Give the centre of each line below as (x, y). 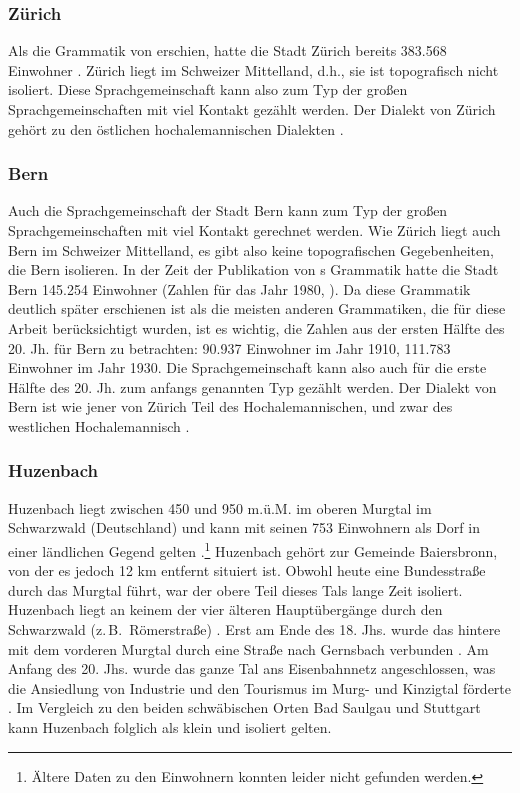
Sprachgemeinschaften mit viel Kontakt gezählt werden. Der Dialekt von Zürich (252, 109)
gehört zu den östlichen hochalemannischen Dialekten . (176, 128)
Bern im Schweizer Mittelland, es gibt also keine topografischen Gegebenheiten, (251, 249)
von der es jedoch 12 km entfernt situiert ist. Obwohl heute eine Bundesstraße (247, 570)
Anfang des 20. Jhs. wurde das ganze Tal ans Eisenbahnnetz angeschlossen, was (252, 668)
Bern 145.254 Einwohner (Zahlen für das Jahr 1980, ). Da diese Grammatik (239, 288)
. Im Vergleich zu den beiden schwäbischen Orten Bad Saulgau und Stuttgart (244, 707)
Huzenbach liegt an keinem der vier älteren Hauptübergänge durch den (225, 609)
